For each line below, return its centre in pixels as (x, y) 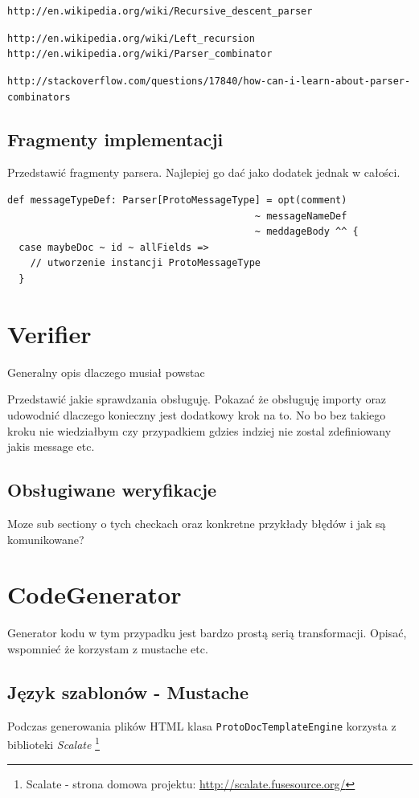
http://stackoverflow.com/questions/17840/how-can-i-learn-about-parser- (209, 81)
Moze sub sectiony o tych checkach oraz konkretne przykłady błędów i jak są (197, 523)
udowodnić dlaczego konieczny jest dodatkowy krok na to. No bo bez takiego (197, 414)
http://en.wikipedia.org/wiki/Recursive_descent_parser (160, 11)
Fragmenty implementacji (115, 139)
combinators (39, 97)
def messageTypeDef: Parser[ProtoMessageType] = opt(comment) (177, 201)
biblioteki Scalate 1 (53, 743)
